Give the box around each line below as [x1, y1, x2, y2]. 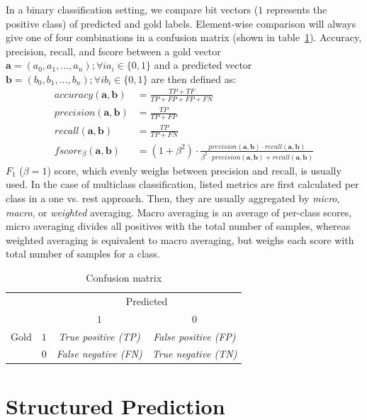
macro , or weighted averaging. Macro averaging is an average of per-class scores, [6, 204, 352, 219]
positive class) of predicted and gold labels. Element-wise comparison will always [6, 16, 356, 31]
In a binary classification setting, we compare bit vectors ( [6, 2, 259, 16]
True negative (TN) [152, 346, 237, 361]
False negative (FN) [56, 346, 142, 361]
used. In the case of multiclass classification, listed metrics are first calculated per [6, 177, 359, 192]
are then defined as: [151, 71, 237, 86]
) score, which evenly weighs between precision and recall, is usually [47, 162, 341, 177]
